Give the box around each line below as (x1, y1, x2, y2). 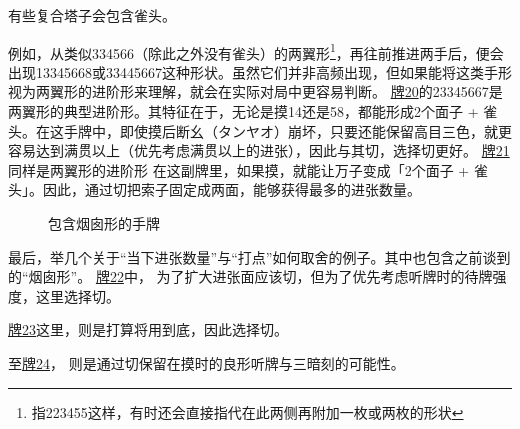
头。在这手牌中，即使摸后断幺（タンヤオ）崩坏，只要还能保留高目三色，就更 (8, 120, 512, 141)
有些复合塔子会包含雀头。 (8, 5, 176, 25)
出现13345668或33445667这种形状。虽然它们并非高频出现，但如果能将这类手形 (8, 61, 512, 82)
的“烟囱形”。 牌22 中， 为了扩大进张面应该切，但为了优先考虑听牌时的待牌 (8, 266, 493, 287)
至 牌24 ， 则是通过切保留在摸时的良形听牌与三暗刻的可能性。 (8, 352, 405, 373)
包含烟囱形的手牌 (48, 213, 160, 233)
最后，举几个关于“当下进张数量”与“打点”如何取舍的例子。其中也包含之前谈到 (8, 246, 511, 267)
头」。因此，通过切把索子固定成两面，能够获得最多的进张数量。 (8, 179, 421, 200)
